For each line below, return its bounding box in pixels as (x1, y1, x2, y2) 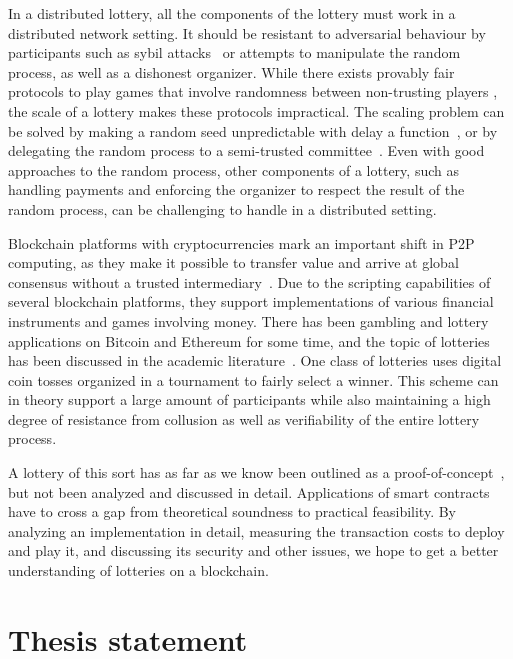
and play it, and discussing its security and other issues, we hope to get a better (8, 540, 499, 561)
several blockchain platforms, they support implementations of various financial (8, 291, 494, 312)
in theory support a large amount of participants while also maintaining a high (8, 389, 491, 410)
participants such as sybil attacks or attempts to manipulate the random (8, 42, 461, 63)
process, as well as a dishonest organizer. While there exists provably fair (8, 61, 455, 82)
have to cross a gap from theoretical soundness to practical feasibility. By (8, 501, 457, 522)
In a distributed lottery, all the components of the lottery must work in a (8, 3, 456, 23)
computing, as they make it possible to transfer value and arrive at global (8, 252, 459, 273)
